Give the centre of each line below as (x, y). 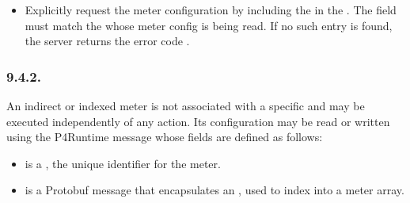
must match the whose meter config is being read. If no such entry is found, (209, 25)
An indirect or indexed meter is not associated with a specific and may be (186, 105)
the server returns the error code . (107, 41)
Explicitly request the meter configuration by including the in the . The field (211, 10)
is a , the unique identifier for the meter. (123, 163)
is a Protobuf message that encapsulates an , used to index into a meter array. (214, 190)
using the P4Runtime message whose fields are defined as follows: (165, 137)
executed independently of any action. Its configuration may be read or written (198, 121)
